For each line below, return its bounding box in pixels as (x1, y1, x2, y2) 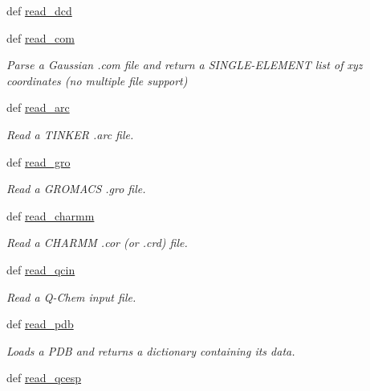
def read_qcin (6, 261, 75, 278)
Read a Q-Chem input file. (6, 288, 136, 305)
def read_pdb (6, 315, 74, 332)
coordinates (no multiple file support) (6, 72, 188, 88)
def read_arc (6, 99, 70, 116)
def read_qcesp (6, 369, 82, 386)
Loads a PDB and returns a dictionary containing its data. (6, 342, 295, 359)
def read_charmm (6, 207, 95, 224)
